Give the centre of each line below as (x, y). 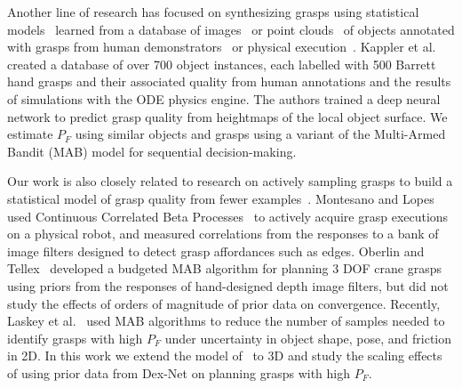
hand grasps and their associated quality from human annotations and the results (229, 81)
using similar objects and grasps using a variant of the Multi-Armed (260, 134)
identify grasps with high (75, 338)
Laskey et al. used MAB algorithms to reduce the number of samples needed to (226, 321)
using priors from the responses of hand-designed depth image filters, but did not (228, 285)
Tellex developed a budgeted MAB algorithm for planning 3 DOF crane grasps (224, 268)
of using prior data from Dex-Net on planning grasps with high (179, 372)
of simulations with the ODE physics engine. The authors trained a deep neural (224, 98)
